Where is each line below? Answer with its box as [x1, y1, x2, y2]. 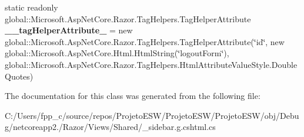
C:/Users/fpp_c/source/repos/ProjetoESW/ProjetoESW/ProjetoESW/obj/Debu [5, 109, 299, 121]
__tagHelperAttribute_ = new [5, 24, 133, 36]
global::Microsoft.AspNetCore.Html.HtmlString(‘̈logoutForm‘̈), [5, 47, 229, 59]
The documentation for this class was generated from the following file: [5, 90, 260, 102]
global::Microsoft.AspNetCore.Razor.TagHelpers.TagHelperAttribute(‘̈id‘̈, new [5, 35, 285, 47]
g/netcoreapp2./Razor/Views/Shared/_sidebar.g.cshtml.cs [5, 121, 216, 133]
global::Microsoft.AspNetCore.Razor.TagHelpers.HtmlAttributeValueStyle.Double [5, 58, 298, 70]
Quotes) [5, 70, 34, 82]
